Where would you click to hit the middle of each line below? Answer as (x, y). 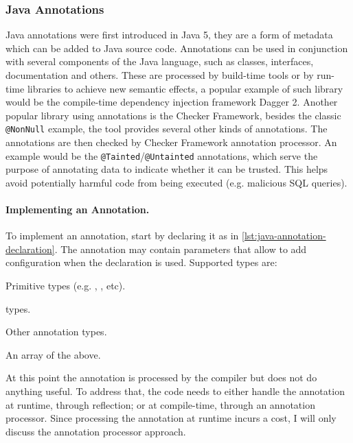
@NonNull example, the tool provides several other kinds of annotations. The (167, 129)
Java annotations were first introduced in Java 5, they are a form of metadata (169, 35)
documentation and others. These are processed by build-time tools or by (160, 75)
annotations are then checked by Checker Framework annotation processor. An (171, 142)
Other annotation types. (56, 332)
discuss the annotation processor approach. (96, 431)
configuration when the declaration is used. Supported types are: (141, 262)
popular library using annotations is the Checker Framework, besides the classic (173, 115)
